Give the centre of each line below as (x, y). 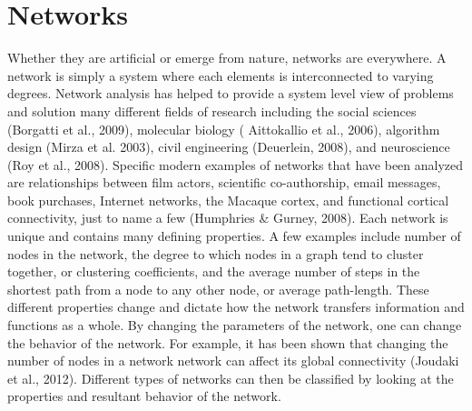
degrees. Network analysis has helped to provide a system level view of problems (231, 93)
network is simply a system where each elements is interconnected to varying (221, 75)
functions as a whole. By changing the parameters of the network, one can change (235, 325)
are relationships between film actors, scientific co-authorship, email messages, (224, 182)
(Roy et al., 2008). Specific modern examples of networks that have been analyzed (236, 164)
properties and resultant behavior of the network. (144, 396)
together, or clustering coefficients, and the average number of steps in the (214, 271)
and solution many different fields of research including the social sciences (212, 110)
